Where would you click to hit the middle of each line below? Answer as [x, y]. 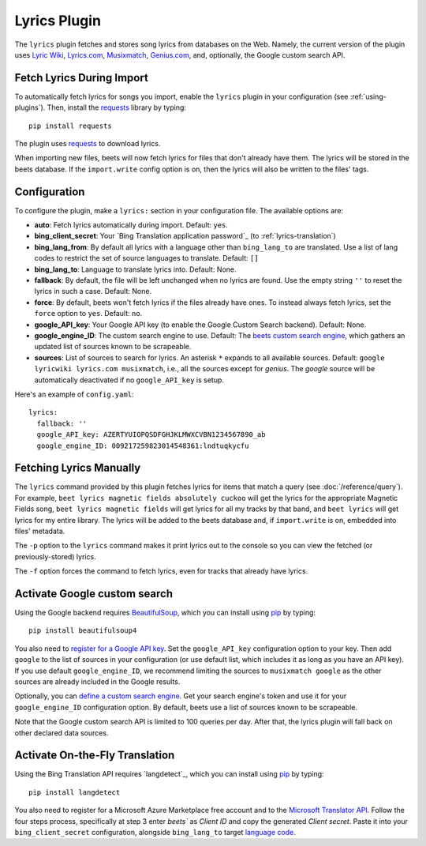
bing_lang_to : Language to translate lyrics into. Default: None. [135, 269]
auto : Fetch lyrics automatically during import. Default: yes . [131, 225]
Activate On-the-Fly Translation [95, 756]
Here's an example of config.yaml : [74, 394]
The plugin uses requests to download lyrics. [88, 144]
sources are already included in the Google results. [97, 682]
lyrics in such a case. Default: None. [93, 291]
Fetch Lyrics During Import [82, 78]
